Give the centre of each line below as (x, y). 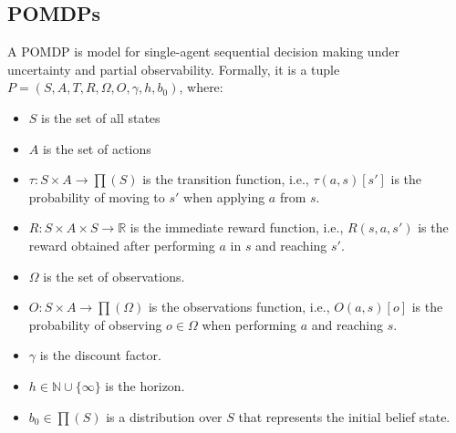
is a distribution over (164, 416)
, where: (201, 87)
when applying (224, 196)
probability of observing (95, 324)
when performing (249, 324)
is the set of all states (101, 117)
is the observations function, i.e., (239, 307)
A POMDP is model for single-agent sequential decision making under (203, 52)
